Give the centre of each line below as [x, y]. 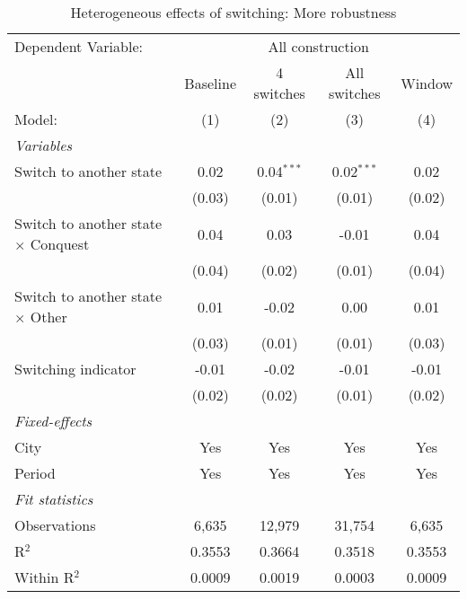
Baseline [210, 83]
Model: [36, 119]
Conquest [60, 244]
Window [427, 83]
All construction [318, 46]
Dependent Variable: [79, 46]
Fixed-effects [53, 421]
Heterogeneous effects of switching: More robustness [233, 12]
